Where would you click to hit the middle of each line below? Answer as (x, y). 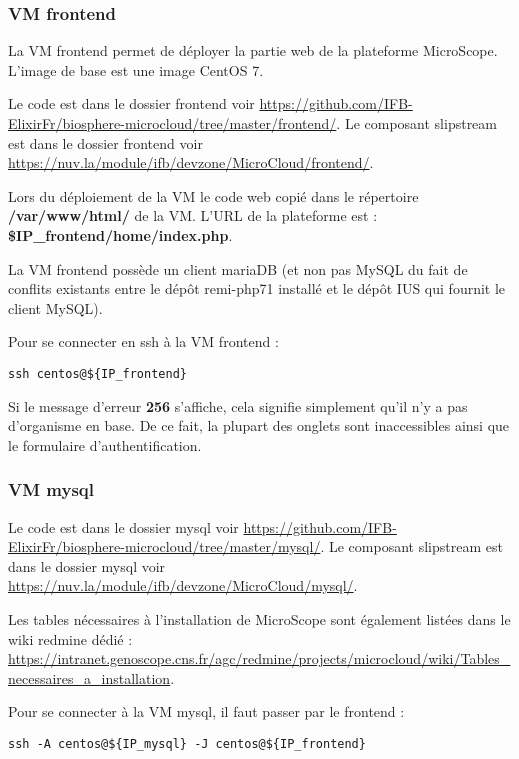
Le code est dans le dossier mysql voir (123, 526)
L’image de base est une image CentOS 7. (136, 69)
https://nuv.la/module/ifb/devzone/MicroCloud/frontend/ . (191, 162)
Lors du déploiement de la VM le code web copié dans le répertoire (213, 195)
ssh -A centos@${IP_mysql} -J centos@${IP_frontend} (187, 743)
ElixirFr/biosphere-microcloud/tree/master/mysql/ (164, 546)
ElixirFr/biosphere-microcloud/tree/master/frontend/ (172, 123)
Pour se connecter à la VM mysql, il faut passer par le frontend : (206, 711)
